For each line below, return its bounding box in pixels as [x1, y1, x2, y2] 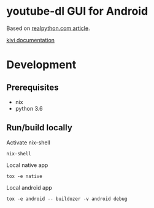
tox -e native [6, 173, 43, 179]
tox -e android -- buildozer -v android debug [6, 196, 128, 202]
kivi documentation [6, 36, 55, 43]
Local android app [6, 184, 52, 191]
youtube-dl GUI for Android [6, 4, 148, 18]
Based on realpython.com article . [6, 24, 90, 32]
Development [6, 58, 77, 72]
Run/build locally [6, 122, 72, 133]
